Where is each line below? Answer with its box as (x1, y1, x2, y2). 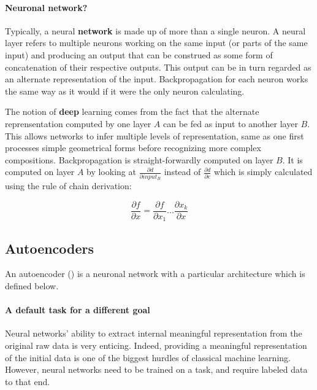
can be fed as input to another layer (163, 117, 298, 130)
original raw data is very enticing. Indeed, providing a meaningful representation (5, 338, 307, 351)
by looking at (86, 165, 136, 178)
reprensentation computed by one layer (5, 117, 151, 130)
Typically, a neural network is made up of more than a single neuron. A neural (5, 24, 306, 37)
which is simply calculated (213, 165, 313, 178)
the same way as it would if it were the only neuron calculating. (5, 84, 245, 97)
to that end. (5, 375, 50, 388)
